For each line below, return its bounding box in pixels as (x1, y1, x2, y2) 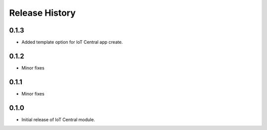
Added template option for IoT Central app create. (21, 39, 123, 45)
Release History (9, 7, 76, 18)
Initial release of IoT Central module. (21, 116, 95, 123)
